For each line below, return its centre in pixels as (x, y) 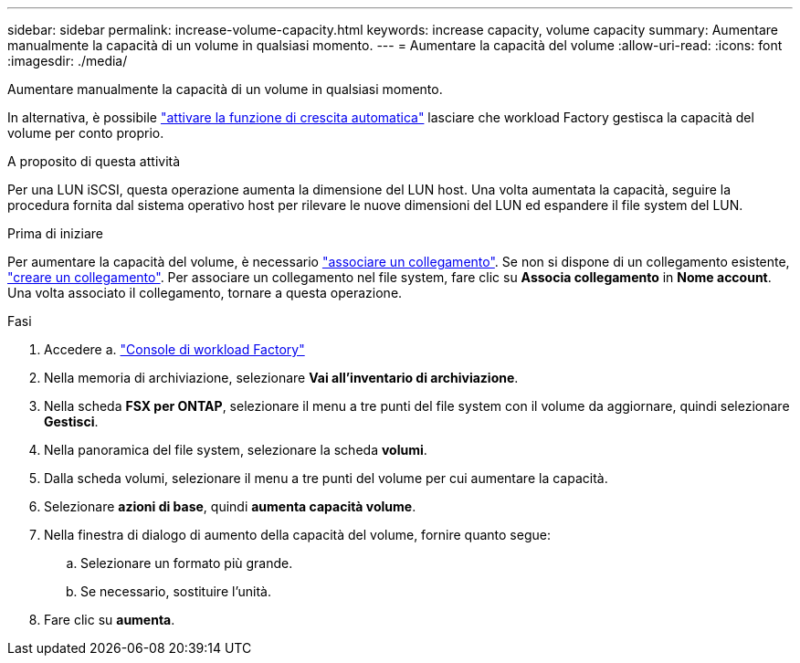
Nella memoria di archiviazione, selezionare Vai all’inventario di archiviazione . (281, 378)
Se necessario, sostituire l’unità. (176, 591)
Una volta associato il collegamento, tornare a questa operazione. (205, 293)
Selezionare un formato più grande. (187, 563)
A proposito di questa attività (94, 161)
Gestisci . (71, 421)
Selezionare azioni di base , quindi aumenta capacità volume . (230, 506)
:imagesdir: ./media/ (68, 61)
